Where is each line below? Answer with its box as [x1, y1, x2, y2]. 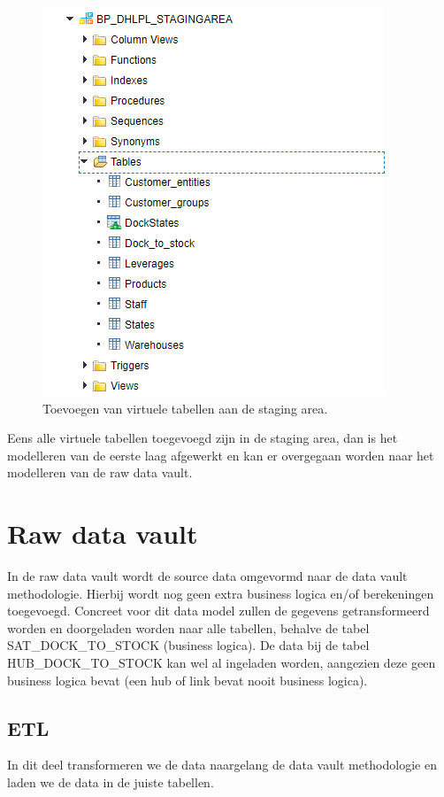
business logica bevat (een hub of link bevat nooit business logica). [7, 670, 368, 689]
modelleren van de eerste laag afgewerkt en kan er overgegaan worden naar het [7, 445, 434, 464]
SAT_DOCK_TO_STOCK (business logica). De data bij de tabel [7, 636, 370, 654]
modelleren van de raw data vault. [7, 463, 193, 482]
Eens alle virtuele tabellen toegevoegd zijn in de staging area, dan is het [7, 429, 398, 447]
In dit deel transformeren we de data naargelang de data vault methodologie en [7, 755, 437, 774]
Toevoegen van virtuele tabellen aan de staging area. [42, 398, 328, 417]
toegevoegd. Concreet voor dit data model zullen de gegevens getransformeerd [7, 601, 430, 620]
